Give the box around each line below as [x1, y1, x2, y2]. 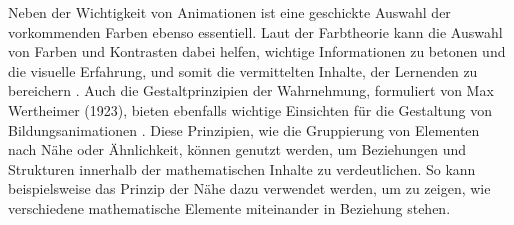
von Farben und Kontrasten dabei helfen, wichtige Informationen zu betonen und [8, 41, 506, 62]
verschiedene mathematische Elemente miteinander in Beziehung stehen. [8, 197, 451, 218]
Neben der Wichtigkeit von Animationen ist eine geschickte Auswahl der [8, 2, 451, 22]
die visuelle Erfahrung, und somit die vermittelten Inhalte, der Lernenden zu [8, 60, 478, 81]
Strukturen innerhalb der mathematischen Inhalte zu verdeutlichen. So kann [8, 158, 476, 179]
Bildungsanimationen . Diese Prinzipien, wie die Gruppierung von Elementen [8, 119, 480, 140]
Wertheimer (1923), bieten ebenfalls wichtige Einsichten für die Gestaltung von [8, 99, 493, 120]
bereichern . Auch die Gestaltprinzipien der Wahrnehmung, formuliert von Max [8, 80, 494, 101]
